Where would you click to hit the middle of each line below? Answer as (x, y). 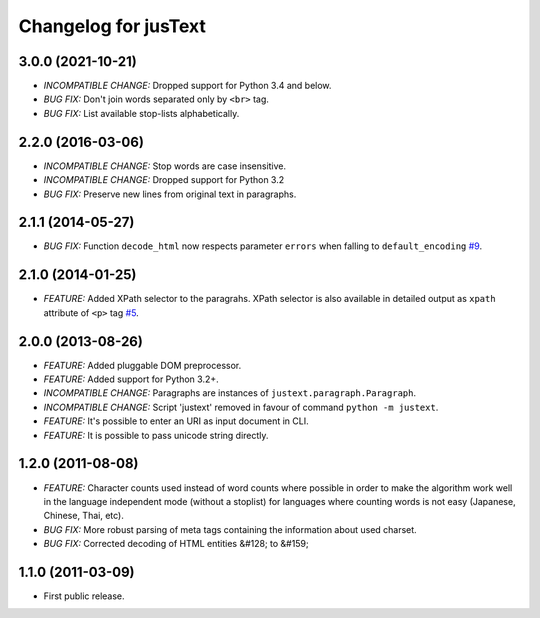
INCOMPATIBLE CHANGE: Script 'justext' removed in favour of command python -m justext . (241, 407)
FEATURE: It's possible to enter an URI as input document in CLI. (176, 421)
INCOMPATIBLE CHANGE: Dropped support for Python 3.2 (164, 180)
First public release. (84, 596)
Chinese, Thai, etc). (83, 516)
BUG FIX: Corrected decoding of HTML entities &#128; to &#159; (176, 544)
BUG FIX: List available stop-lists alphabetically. (141, 113)
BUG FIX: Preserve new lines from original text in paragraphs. (170, 194)
